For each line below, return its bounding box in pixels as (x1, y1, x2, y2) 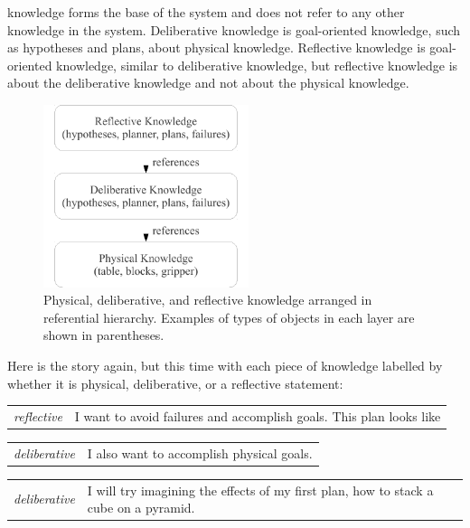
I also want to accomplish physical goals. (87, 443, 313, 462)
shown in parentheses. (43, 325, 164, 344)
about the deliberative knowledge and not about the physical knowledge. (7, 73, 409, 92)
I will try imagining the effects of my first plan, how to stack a (87, 480, 434, 499)
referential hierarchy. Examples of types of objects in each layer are (43, 307, 415, 326)
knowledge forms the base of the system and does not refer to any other (7, 3, 405, 21)
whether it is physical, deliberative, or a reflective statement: (7, 373, 343, 392)
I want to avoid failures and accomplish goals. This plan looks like (74, 406, 441, 425)
